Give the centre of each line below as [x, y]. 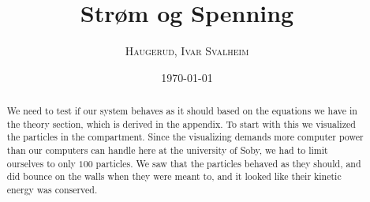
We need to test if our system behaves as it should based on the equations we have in [182, 111]
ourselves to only [41, 163]
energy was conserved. [52, 190]
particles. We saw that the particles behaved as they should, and [228, 163]
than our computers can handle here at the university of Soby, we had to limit [167, 150]
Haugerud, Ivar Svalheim [187, 51]
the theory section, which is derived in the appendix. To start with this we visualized [181, 123]
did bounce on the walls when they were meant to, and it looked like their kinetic [174, 176]
